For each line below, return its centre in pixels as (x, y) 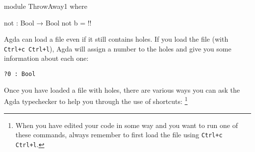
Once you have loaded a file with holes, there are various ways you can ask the (122, 89)
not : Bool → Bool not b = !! (48, 22)
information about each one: (46, 58)
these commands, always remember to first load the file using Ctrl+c (119, 135)
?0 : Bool (20, 74)
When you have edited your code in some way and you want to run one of (127, 125)
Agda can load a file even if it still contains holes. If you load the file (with (116, 39)
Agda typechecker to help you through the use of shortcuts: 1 (96, 100)
